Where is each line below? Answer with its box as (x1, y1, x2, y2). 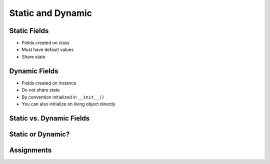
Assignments (9, 145, 52, 154)
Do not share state (21, 87, 60, 93)
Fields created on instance (21, 80, 77, 86)
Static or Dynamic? (9, 130, 70, 138)
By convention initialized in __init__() (21, 94, 104, 100)
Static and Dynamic (9, 7, 92, 18)
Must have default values (21, 46, 74, 52)
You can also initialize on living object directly (21, 100, 116, 107)
